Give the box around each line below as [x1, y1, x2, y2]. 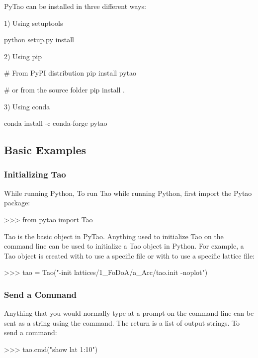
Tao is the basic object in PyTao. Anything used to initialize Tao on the [4, 231, 224, 241]
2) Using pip [4, 51, 42, 61]
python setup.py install [4, 34, 74, 45]
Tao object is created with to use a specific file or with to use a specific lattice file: [4, 250, 255, 261]
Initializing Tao [4, 168, 66, 180]
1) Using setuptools [4, 17, 63, 28]
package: [4, 197, 30, 208]
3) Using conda [4, 101, 50, 111]
